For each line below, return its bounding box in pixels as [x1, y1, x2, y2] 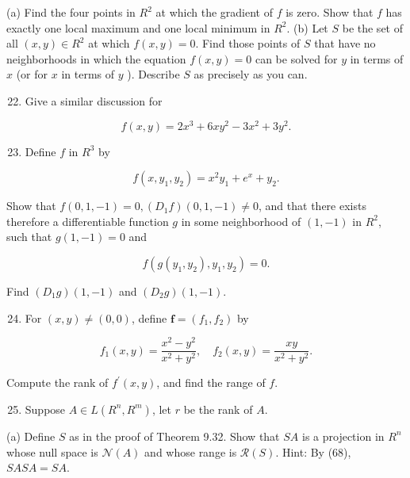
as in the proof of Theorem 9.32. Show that [69, 427, 280, 444]
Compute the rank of [6, 374, 109, 391]
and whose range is [144, 443, 237, 460]
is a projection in [301, 427, 385, 444]
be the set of [342, 19, 403, 36]
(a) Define [6, 427, 56, 444]
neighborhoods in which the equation [6, 50, 186, 67]
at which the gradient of [155, 4, 274, 20]
